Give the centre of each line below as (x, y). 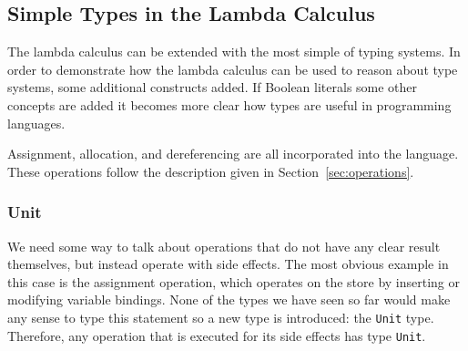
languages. (36, 123)
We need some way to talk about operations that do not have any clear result (224, 246)
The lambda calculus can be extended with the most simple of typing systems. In (234, 52)
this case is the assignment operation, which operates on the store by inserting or (234, 281)
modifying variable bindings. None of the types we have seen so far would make (229, 299)
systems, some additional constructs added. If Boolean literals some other (213, 87)
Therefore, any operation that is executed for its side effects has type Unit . (217, 335)
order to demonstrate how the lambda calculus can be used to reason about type (233, 69)
